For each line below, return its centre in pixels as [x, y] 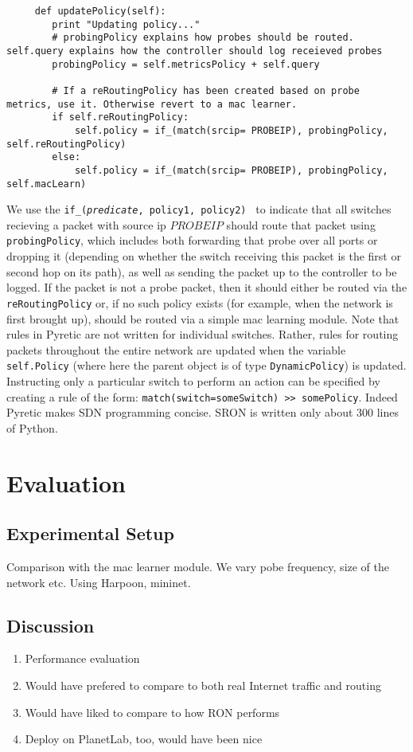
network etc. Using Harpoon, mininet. [99, 582]
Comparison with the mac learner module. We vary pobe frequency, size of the [198, 566]
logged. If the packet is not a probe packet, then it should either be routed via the [207, 287]
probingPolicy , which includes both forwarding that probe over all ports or [192, 240]
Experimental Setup [90, 533]
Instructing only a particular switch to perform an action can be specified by [193, 380]
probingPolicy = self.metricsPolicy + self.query [186, 64]
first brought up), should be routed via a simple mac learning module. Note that [203, 318]
